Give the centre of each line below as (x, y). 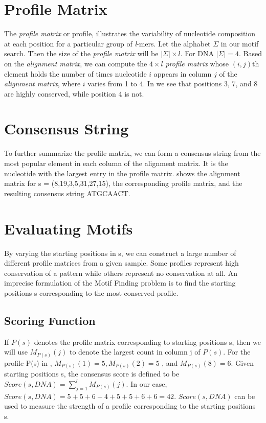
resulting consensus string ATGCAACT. (67, 193)
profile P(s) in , (28, 362)
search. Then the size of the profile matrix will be (81, 53)
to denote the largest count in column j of (135, 352)
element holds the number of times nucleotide (75, 73)
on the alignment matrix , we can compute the (76, 63)
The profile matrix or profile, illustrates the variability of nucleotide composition (130, 33)
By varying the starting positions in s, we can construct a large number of (120, 253)
